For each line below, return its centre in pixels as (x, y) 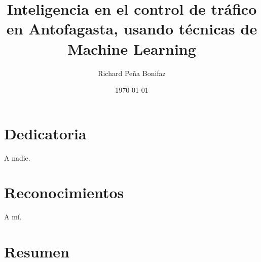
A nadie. (17, 157)
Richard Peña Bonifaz (132, 73)
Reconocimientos (64, 192)
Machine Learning (132, 48)
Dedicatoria (45, 133)
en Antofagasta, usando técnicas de (132, 29)
